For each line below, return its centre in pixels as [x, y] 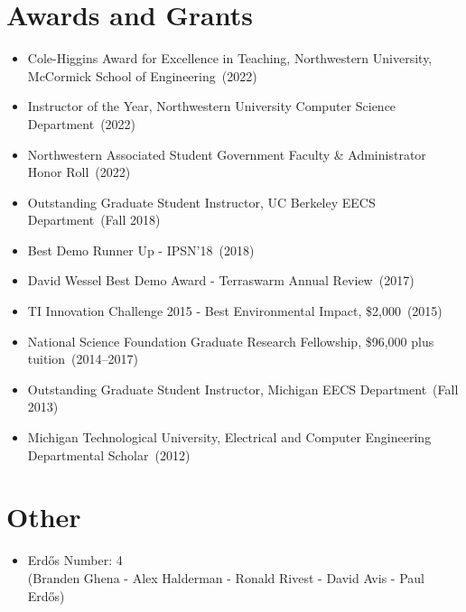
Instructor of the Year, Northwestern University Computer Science [212, 106]
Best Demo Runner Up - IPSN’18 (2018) [141, 250]
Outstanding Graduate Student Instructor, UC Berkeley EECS [201, 202]
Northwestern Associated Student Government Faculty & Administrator [227, 154]
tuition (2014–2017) [83, 359]
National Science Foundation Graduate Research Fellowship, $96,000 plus [231, 341]
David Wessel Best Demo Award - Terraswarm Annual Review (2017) [221, 280]
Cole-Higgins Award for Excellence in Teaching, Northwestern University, [230, 58]
